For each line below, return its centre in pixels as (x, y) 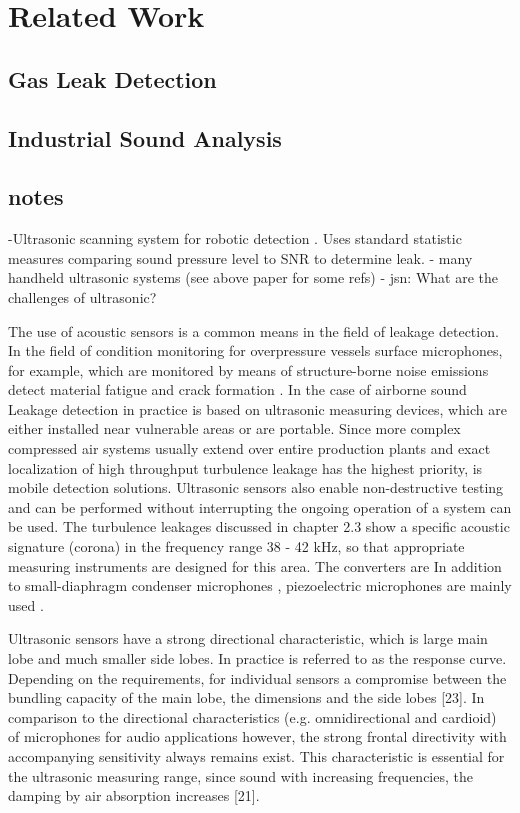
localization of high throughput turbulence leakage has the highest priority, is (245, 467)
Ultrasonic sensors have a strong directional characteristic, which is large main (248, 638)
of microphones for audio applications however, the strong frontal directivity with (257, 736)
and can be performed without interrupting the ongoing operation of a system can (260, 506)
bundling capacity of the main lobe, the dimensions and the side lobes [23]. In (246, 697)
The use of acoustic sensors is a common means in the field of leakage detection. (253, 330)
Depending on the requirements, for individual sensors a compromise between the (257, 677)
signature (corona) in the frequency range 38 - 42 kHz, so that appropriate (236, 546)
